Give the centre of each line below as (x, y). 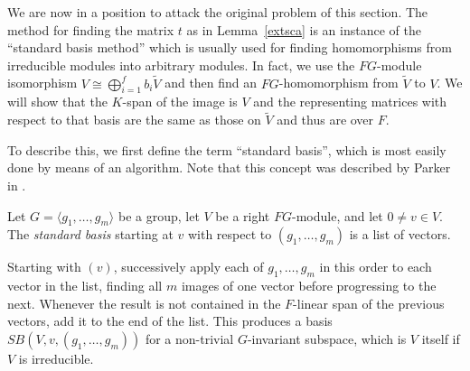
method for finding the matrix (91, 29)
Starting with (44, 267)
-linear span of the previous (369, 303)
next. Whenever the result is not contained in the (144, 303)
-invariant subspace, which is (327, 338)
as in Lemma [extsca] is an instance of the (304, 29)
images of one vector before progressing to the (309, 286)
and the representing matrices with (350, 102)
